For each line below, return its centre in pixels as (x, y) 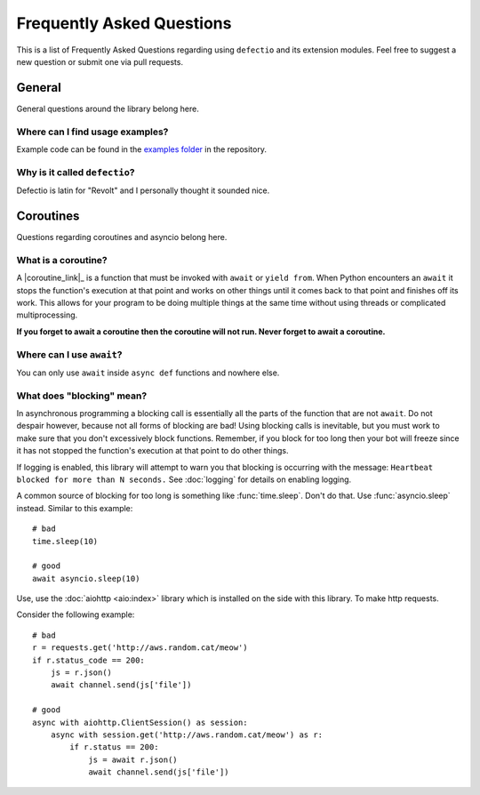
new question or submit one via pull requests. (100, 61)
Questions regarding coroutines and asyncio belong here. (122, 237)
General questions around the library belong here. (108, 108)
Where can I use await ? (69, 354)
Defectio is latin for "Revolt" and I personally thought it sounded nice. (143, 190)
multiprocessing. (47, 315)
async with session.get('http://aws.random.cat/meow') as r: (187, 735)
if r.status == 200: (114, 747)
